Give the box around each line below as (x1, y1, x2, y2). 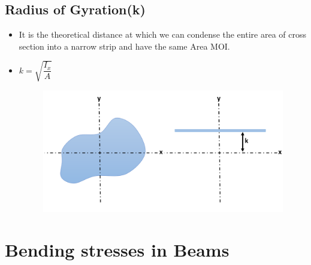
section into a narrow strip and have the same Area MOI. (19, 39, 230, 52)
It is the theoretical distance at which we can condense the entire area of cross (19, 28, 306, 41)
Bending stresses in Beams (5, 237, 230, 261)
